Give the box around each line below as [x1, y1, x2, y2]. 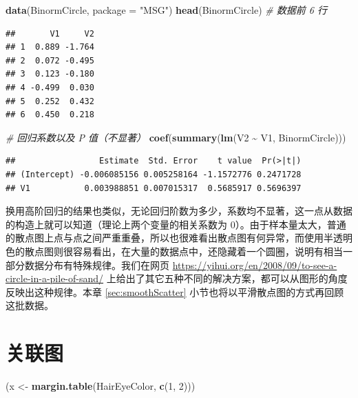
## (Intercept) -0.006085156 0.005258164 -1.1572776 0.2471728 [6, 169, 302, 179]
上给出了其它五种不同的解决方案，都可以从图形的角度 [106, 271, 348, 286]
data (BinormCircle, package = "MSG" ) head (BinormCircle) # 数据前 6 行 [6, 3, 327, 17]
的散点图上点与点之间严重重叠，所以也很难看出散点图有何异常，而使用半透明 [6, 230, 352, 245]
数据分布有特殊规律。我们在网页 [24, 257, 169, 272]
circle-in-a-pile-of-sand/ [6, 271, 104, 286]
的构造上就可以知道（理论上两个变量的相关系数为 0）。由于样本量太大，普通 [6, 217, 346, 231]
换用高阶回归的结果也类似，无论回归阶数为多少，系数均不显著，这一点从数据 [6, 203, 352, 218]
